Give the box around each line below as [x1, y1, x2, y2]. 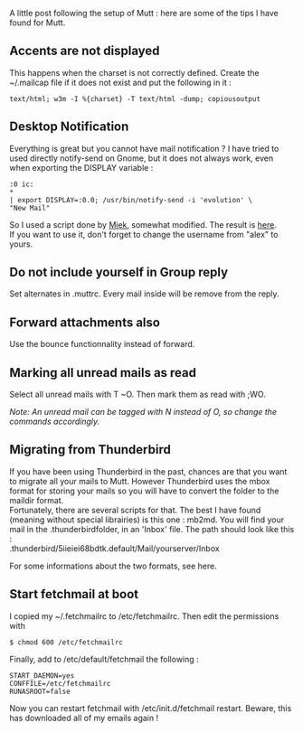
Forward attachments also [9, 314, 161, 330]
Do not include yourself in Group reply [9, 265, 229, 280]
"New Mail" [9, 203, 51, 212]
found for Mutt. [9, 17, 66, 28]
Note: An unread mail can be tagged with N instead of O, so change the [9, 407, 278, 418]
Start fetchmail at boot [9, 587, 138, 602]
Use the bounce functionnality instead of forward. [9, 339, 195, 350]
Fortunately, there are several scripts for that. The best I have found [9, 504, 261, 515]
